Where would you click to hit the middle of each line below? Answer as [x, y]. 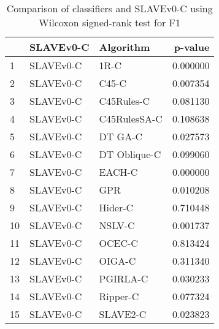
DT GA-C [121, 136]
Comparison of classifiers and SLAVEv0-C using [110, 8]
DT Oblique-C [130, 154]
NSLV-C [117, 225]
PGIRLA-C [124, 278]
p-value [192, 47]
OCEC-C [118, 243]
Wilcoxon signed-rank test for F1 [110, 22]
